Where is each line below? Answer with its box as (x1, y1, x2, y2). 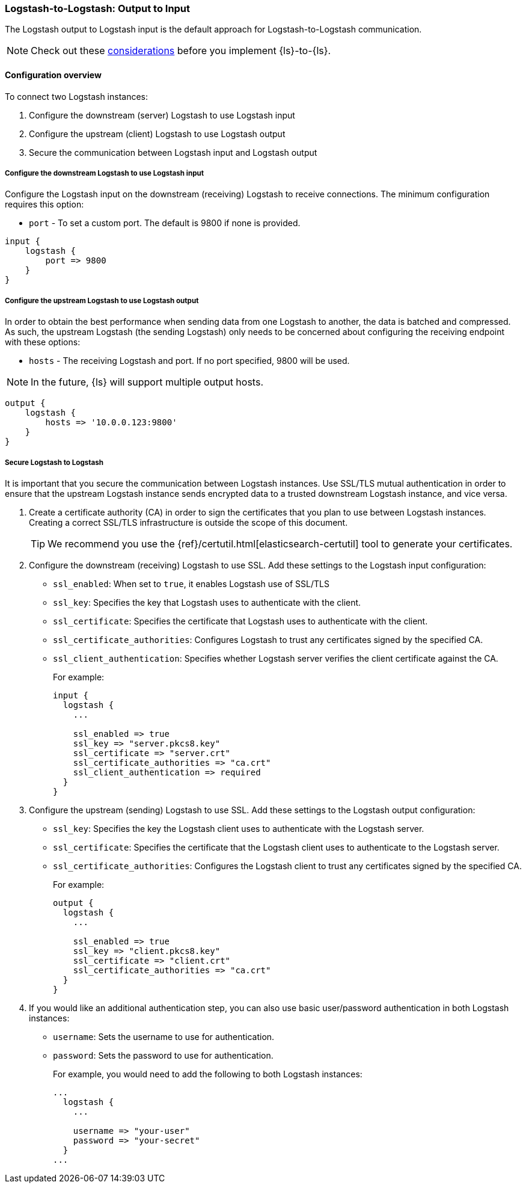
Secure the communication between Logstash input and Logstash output (29, 147, 317, 158)
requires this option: (5, 199, 84, 210)
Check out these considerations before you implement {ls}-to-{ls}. (31, 45, 331, 57)
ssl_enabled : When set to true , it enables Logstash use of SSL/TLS (53, 578, 329, 589)
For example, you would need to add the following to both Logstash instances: (53, 1068, 362, 1079)
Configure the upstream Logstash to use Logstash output (5, 296, 199, 305)
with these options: (5, 337, 81, 348)
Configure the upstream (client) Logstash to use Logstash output (29, 128, 286, 139)
